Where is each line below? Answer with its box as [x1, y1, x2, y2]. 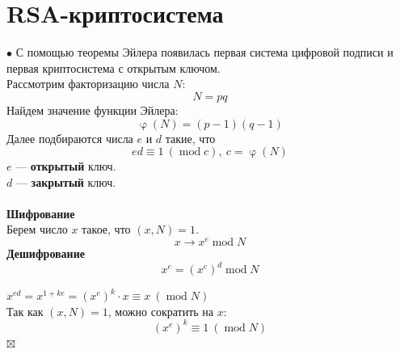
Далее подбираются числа [6, 129, 133, 146]
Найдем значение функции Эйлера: [6, 101, 179, 118]
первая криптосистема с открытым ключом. [6, 59, 221, 76]
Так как [6, 302, 44, 319]
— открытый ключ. [15, 158, 116, 175]
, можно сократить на [107, 302, 214, 319]
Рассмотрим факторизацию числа [6, 75, 170, 92]
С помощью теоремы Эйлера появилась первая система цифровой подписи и [15, 44, 394, 61]
